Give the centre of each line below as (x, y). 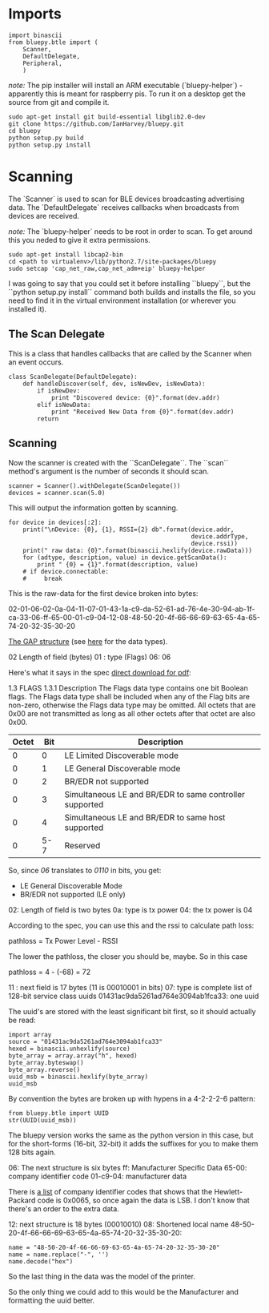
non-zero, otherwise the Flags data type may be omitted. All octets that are (132, 705)
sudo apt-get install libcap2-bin (66, 254)
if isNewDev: (59, 391)
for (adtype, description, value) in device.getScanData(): (125, 558)
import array (30, 1034)
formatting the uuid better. (51, 1300)
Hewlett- (228, 1191)
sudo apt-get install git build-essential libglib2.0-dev (107, 117)
